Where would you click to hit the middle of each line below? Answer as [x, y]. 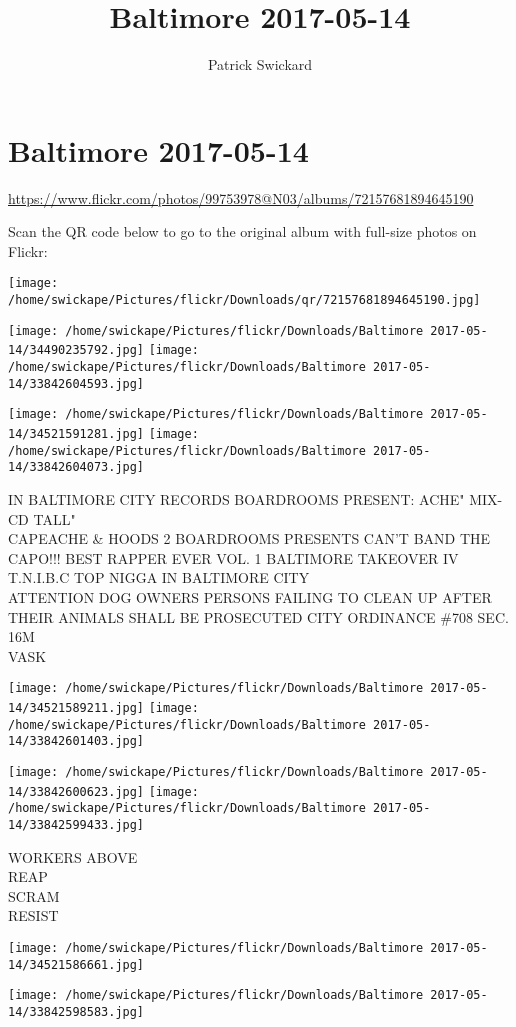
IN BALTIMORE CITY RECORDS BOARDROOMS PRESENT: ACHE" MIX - [255, 499]
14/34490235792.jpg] [76, 350]
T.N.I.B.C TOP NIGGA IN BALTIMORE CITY [159, 577]
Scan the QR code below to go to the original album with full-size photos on [242, 231]
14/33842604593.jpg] [76, 383]
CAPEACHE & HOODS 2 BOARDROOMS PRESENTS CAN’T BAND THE [249, 538]
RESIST [33, 915]
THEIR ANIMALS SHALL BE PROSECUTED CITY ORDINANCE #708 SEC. [258, 616]
